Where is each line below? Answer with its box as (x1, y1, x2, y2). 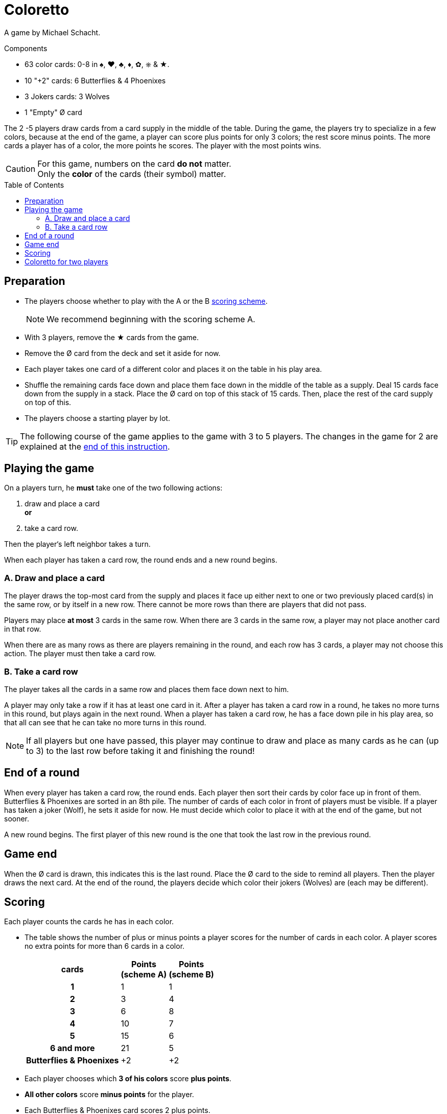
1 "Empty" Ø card (25, 107, 82, 117)
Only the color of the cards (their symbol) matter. (37, 168, 226, 179)
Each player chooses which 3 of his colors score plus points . (25, 1074, 231, 1083)
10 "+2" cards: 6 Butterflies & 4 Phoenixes (25, 76, 166, 85)
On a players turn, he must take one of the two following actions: (4, 483, 223, 493)
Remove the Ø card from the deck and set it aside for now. (25, 348, 221, 358)
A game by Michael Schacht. (4, 28, 101, 37)
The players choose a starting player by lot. (25, 413, 170, 422)
